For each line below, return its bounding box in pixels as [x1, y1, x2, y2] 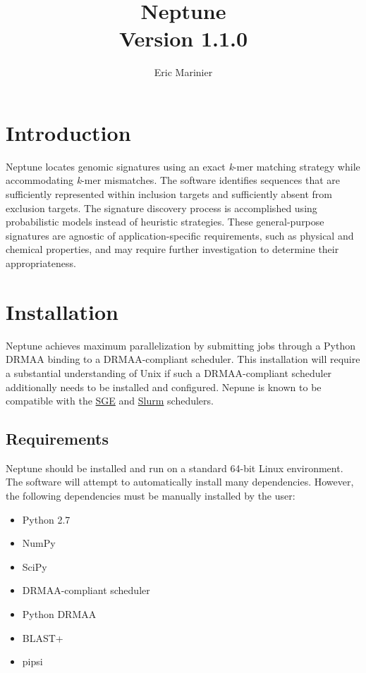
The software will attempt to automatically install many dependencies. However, [6, 474, 354, 489]
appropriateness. [6, 256, 76, 270]
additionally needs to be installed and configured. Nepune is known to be [6, 379, 322, 394]
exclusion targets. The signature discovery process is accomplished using [6, 200, 317, 215]
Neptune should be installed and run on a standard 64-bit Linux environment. [6, 460, 343, 475]
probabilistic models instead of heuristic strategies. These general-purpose [6, 214, 324, 229]
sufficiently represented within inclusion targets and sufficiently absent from [6, 187, 333, 202]
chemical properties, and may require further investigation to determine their [6, 242, 339, 257]
